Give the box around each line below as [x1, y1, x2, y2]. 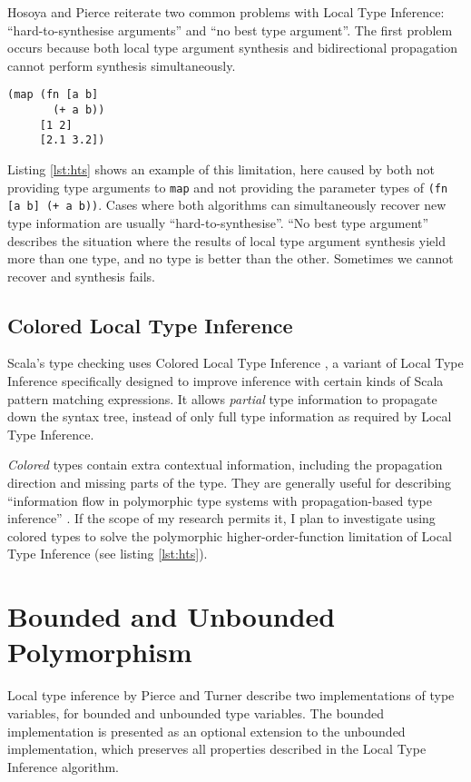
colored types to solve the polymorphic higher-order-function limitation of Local [7, 526, 452, 545]
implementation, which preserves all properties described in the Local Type [7, 739, 427, 758]
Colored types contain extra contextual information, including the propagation [7, 455, 443, 474]
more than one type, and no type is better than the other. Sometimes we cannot [7, 249, 454, 268]
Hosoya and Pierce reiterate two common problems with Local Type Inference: [7, 3, 445, 21]
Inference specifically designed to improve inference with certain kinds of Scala [7, 371, 444, 391]
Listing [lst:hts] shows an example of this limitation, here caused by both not [7, 160, 435, 178]
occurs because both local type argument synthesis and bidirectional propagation [7, 38, 458, 57]
